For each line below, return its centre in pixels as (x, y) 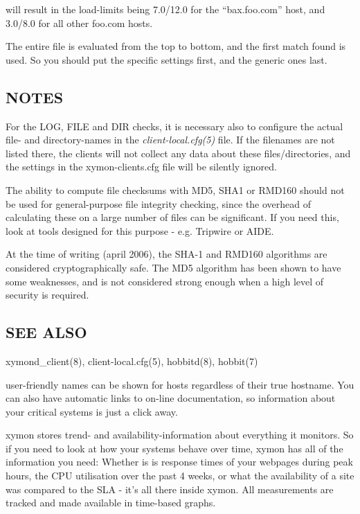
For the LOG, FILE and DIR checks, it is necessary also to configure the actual (174, 126)
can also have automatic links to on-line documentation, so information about (171, 398)
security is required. (47, 295)
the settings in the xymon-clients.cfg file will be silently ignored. (141, 167)
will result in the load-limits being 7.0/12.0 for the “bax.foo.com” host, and (165, 9)
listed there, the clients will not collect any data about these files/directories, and (178, 153)
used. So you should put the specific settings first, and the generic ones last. (166, 59)
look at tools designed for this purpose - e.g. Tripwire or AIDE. (140, 230)
